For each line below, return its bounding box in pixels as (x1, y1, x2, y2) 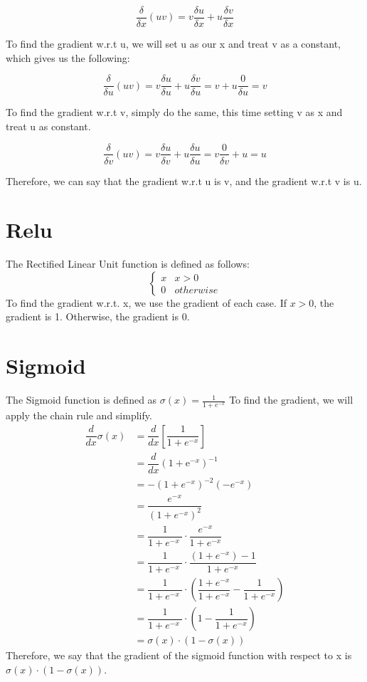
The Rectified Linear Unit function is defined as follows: (6, 256, 250, 271)
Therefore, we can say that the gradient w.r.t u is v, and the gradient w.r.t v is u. (6, 173, 362, 188)
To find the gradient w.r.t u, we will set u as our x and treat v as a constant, (6, 36, 341, 51)
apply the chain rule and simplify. (6, 408, 152, 423)
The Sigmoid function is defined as (6, 392, 157, 407)
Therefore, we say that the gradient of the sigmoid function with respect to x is (6, 648, 352, 663)
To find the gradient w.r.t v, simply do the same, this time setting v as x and (6, 105, 343, 120)
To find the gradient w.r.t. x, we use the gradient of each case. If (6, 295, 287, 310)
